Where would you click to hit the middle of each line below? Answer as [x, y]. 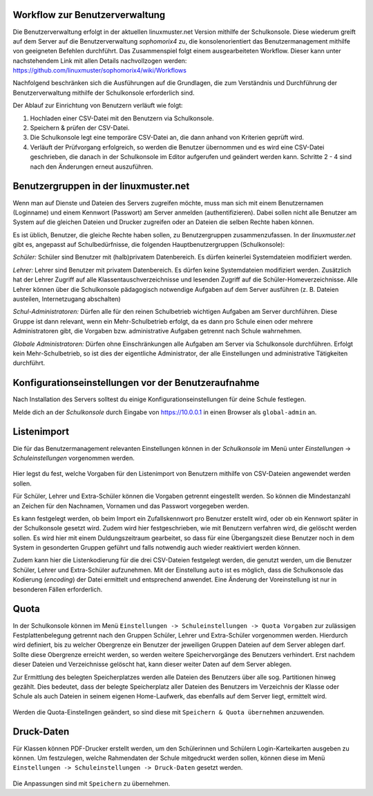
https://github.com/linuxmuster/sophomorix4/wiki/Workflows [99, 71]
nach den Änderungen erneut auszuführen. [92, 167]
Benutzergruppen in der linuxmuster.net [101, 186]
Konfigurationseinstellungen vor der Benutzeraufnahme [136, 383]
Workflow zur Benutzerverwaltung [89, 15]
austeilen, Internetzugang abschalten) [67, 299]
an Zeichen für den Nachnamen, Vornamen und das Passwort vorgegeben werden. [131, 506]
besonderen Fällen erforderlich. [58, 589]
